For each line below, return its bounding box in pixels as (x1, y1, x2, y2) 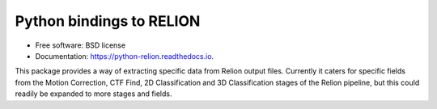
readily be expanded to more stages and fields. (15, 89, 172, 99)
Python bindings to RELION (15, 12, 201, 30)
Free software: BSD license (35, 40, 125, 50)
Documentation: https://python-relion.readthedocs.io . (35, 51, 214, 61)
